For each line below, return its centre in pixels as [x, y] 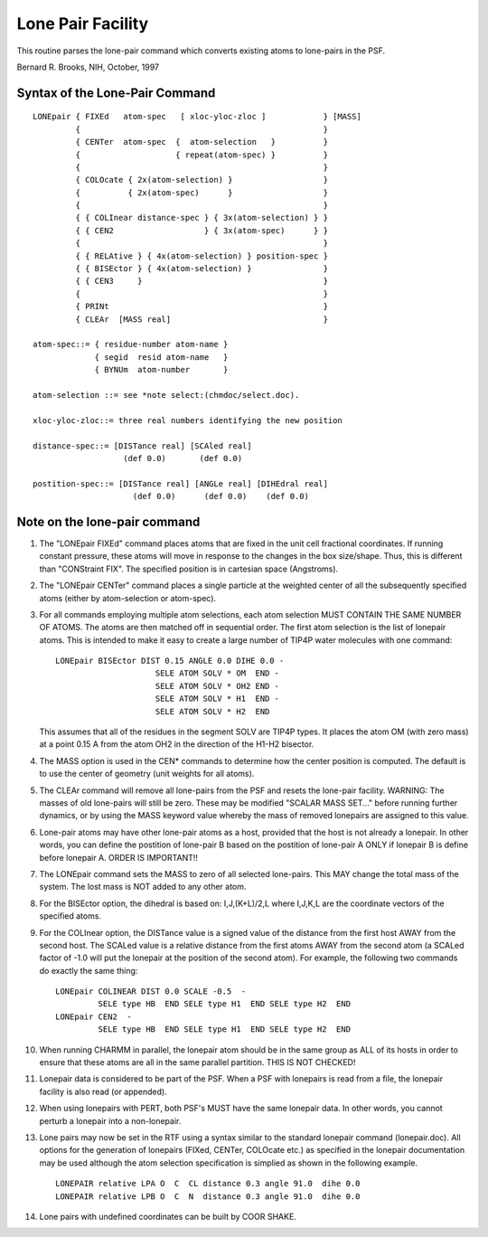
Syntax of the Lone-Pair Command [116, 93]
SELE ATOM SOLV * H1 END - [217, 699]
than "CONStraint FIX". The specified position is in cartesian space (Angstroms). [189, 569]
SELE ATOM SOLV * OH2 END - [217, 686]
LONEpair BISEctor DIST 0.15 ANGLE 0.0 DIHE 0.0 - [170, 661]
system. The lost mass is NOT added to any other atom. [143, 887]
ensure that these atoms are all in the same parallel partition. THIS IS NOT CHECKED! [197, 1062]
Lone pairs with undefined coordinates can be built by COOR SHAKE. [168, 1216]
